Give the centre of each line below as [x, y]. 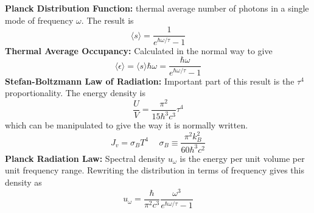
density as [23, 182]
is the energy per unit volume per [242, 158]
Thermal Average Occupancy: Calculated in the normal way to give [139, 50]
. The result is [107, 20]
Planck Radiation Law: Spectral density [85, 158]
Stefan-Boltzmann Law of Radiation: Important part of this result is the [150, 81]
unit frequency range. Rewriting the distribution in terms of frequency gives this [155, 170]
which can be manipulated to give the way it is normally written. [127, 125]
